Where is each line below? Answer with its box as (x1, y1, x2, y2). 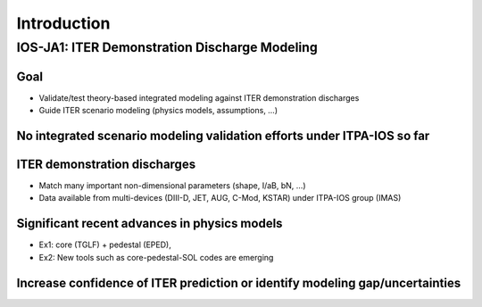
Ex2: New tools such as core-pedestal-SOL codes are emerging (38, 252, 274, 262)
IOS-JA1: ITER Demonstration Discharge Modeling (16, 39, 319, 55)
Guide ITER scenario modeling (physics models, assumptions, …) (38, 105, 278, 116)
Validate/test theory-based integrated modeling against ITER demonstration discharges (38, 92, 360, 103)
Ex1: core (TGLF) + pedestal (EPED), (38, 239, 171, 250)
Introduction (16, 13, 111, 33)
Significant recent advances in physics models (16, 216, 283, 231)
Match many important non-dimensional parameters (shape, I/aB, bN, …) (38, 180, 307, 191)
